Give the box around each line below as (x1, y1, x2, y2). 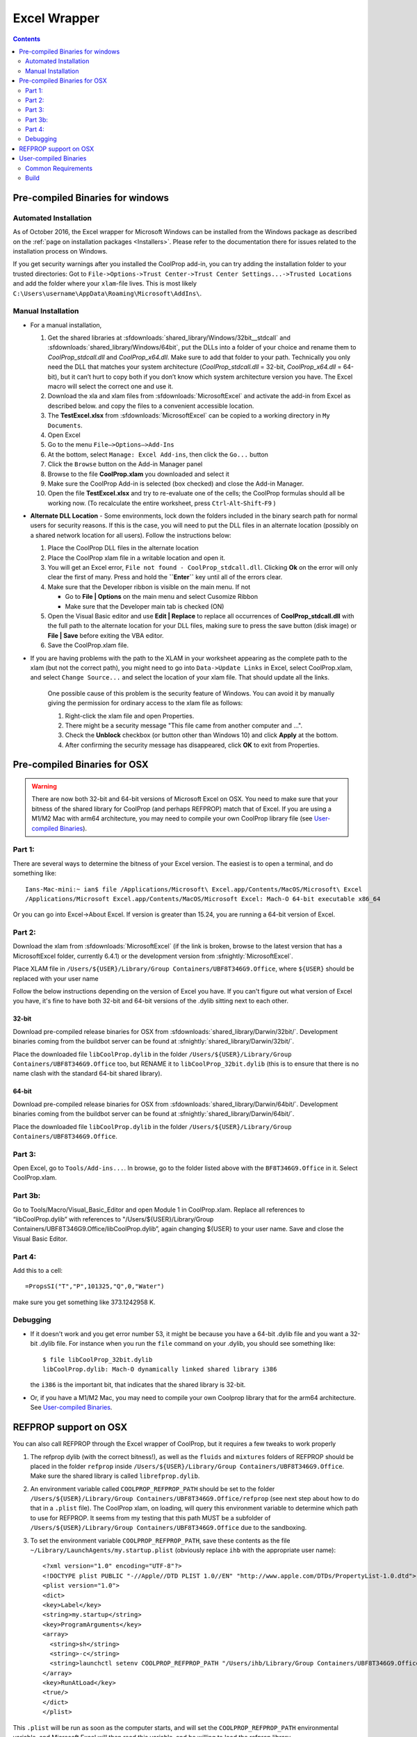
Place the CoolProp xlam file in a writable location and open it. (47, 553, 226, 562)
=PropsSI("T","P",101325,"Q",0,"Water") (25, 1283, 165, 1290)
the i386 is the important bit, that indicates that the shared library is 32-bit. (30, 1381, 246, 1389)
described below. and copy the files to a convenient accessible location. (47, 402, 254, 410)
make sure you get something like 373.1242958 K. (13, 1298, 156, 1306)
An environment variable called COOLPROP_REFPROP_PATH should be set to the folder (30, 1484, 275, 1493)
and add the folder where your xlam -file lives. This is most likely (13, 279, 197, 288)
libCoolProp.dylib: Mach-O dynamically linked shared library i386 (42, 1365, 277, 1374)
